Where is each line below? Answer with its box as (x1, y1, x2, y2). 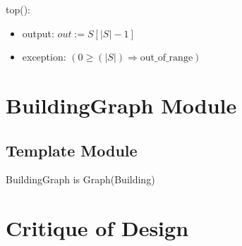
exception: (22, 49, 66, 64)
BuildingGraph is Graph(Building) (6, 172, 155, 187)
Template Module (6, 139, 138, 161)
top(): (6, 2, 31, 16)
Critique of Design (6, 214, 189, 242)
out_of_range (140, 53, 193, 63)
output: (22, 25, 54, 40)
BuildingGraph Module (6, 90, 237, 119)
